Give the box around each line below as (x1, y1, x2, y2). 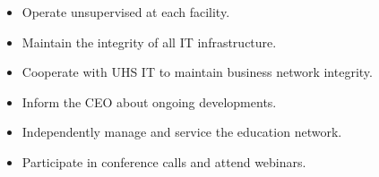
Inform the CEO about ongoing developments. (22, 92, 277, 111)
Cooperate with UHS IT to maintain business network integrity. (22, 63, 373, 81)
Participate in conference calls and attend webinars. (22, 152, 306, 171)
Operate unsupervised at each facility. (22, 3, 230, 21)
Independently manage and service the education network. (22, 122, 342, 141)
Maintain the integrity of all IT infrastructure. (22, 32, 277, 51)
